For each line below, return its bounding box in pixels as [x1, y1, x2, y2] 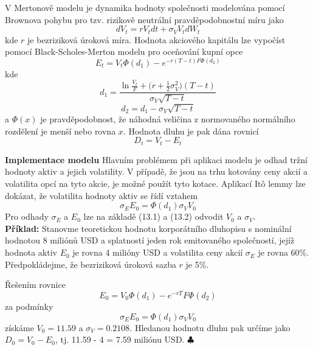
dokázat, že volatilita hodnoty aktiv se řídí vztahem [5, 189, 198, 201]
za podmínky [5, 299, 53, 312]
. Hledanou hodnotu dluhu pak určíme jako [129, 321, 291, 334]
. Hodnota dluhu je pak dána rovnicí [123, 124, 259, 137]
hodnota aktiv [5, 246, 57, 259]
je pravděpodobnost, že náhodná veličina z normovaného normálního [40, 113, 295, 125]
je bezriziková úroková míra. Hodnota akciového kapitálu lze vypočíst [27, 33, 286, 46]
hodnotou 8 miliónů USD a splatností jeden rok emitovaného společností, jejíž [5, 234, 295, 247]
